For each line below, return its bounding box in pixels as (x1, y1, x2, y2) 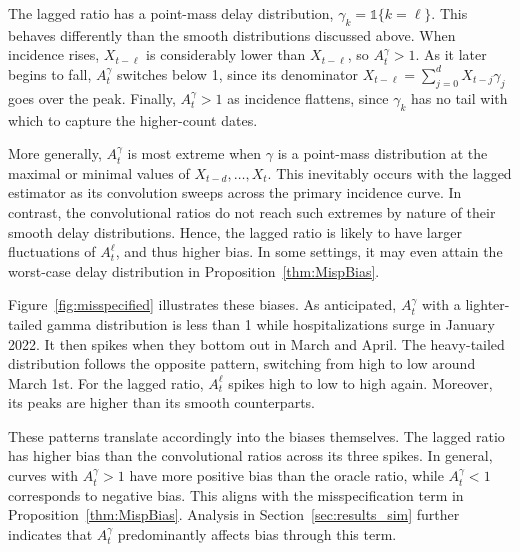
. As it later (415, 44, 487, 65)
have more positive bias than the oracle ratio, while (129, 465, 444, 486)
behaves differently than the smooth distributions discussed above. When (8, 24, 456, 45)
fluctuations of (8, 241, 96, 262)
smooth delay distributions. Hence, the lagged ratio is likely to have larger (8, 221, 462, 242)
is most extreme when (127, 143, 262, 164)
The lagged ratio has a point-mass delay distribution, (8, 3, 334, 23)
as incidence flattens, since (227, 87, 389, 108)
